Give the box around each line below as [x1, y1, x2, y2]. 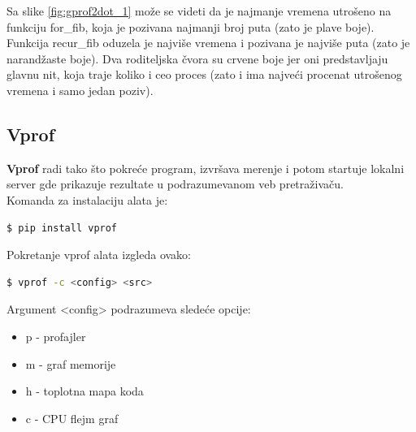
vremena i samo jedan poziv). [6, 81, 154, 98]
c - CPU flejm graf [25, 409, 119, 426]
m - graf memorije [25, 355, 116, 372]
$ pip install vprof [6, 222, 118, 234]
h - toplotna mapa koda [25, 382, 144, 400]
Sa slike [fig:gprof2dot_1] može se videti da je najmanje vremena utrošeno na [6, 2, 392, 19]
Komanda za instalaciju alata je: [6, 191, 168, 208]
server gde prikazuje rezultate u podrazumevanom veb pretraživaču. [6, 175, 344, 192]
